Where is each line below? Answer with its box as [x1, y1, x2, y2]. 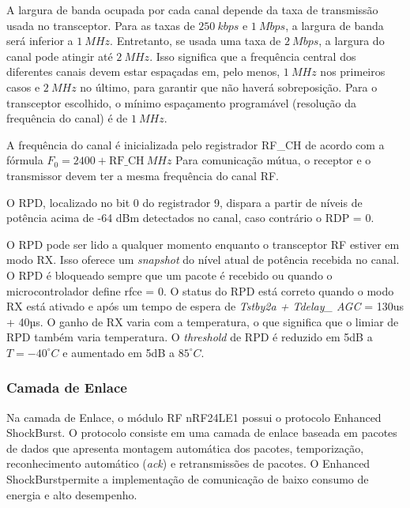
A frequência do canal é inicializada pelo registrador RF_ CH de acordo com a [6, 136, 385, 152]
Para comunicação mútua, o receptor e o [175, 152, 371, 168]
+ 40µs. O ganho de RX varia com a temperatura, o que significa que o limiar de [6, 313, 399, 329]
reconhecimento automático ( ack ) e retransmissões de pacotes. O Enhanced [6, 455, 371, 472]
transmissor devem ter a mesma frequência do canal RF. [6, 167, 279, 183]
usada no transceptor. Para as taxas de [6, 17, 195, 33]
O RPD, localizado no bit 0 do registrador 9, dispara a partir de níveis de [6, 194, 363, 210]
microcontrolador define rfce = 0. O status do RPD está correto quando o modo [6, 282, 394, 299]
